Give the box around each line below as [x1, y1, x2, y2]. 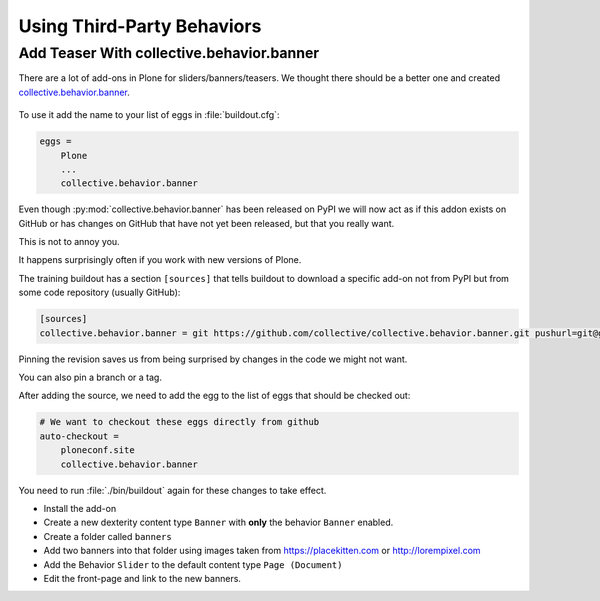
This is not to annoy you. [18, 236, 120, 248]
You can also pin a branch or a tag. [18, 371, 162, 384]
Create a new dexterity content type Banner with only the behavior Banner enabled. [43, 516, 394, 529]
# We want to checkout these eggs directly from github [39, 416, 320, 428]
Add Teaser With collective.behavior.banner [18, 44, 320, 62]
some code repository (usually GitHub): [18, 286, 181, 299]
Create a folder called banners [43, 530, 172, 542]
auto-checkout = [39, 430, 120, 442]
